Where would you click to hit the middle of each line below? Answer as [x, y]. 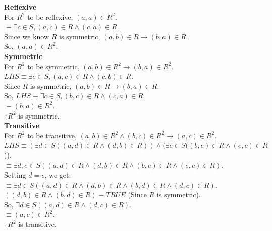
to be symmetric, [53, 66]
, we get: [58, 175]
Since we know [27, 36]
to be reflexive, [50, 16]
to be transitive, [52, 135]
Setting [15, 175]
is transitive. [37, 224]
